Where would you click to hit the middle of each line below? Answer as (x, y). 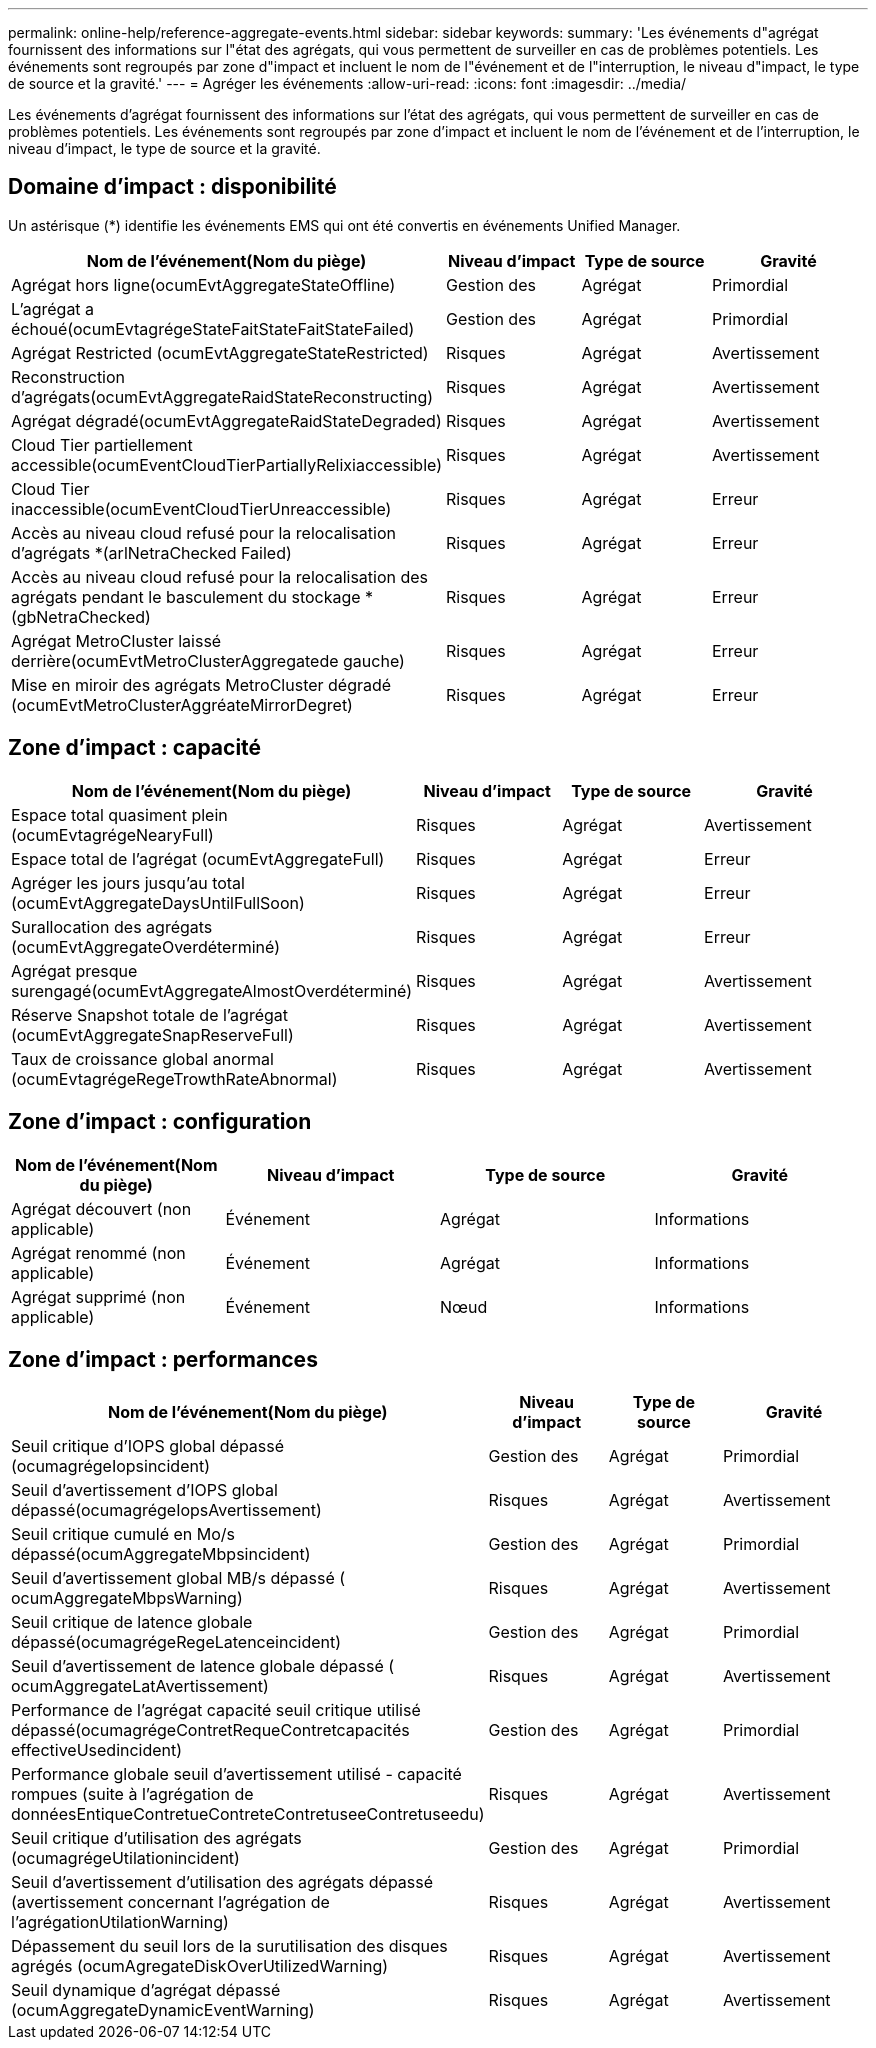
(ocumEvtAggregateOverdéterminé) (146, 946)
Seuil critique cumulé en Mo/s (123, 1534)
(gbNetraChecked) (81, 616)
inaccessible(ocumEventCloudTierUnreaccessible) (201, 508)
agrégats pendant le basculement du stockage (186, 596)
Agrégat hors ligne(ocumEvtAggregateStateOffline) (203, 284)
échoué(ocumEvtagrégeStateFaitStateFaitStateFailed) (213, 328)
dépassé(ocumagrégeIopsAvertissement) (166, 1510)
